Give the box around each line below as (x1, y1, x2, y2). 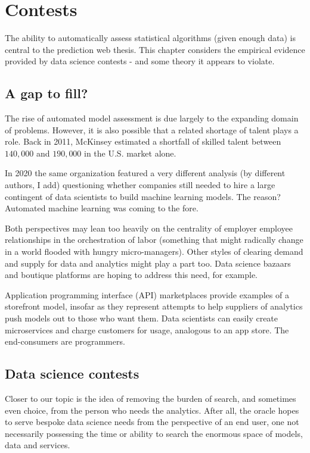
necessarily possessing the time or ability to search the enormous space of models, (5, 427, 303, 439)
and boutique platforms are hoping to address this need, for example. (5, 268, 258, 281)
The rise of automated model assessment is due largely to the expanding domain (5, 112, 299, 124)
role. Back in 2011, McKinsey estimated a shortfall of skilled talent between (5, 135, 281, 148)
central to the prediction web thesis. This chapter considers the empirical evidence (5, 43, 305, 55)
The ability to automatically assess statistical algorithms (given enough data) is (5, 32, 296, 44)
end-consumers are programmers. (5, 335, 125, 348)
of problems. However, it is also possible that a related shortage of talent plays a (5, 123, 299, 136)
